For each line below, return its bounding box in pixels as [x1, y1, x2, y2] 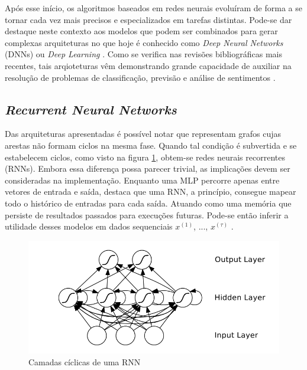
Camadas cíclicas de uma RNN [28, 355, 141, 368]
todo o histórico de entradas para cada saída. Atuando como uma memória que [5, 197, 292, 209]
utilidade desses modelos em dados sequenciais [5, 220, 173, 233]
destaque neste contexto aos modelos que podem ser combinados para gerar [5, 25, 278, 37]
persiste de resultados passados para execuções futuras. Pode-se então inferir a [5, 208, 289, 221]
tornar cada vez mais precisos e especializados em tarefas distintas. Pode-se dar [5, 13, 292, 25]
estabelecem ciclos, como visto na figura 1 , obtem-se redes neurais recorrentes [5, 150, 285, 163]
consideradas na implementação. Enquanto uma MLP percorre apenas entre [5, 173, 280, 186]
